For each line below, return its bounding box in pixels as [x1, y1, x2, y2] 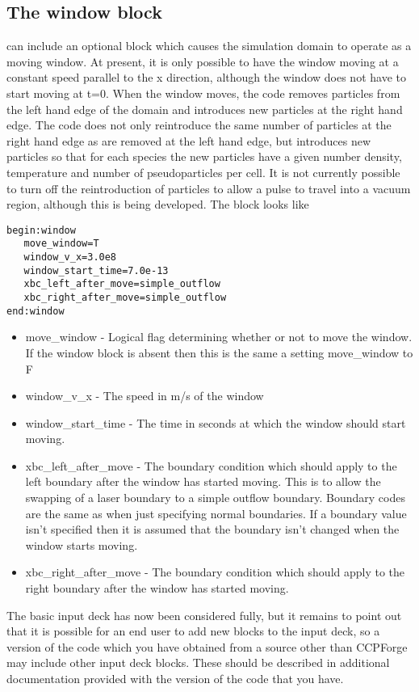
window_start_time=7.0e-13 [23, 264, 169, 276]
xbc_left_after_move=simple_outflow [23, 278, 220, 290]
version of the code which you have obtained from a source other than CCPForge [6, 638, 408, 655]
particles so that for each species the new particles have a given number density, [6, 148, 402, 165]
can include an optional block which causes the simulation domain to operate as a [6, 37, 412, 54]
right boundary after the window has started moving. [25, 580, 289, 597]
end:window [6, 305, 65, 317]
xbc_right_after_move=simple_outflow [23, 292, 227, 304]
